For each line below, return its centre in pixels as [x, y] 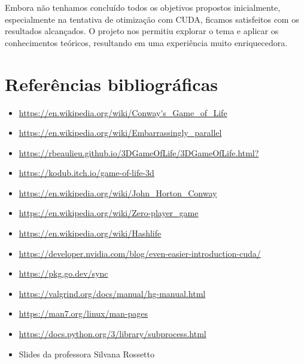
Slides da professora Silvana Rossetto [87, 354]
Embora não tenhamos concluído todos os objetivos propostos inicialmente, [143, 7]
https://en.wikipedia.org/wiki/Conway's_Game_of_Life [123, 112]
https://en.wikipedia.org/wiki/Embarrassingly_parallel [120, 133]
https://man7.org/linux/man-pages [83, 313]
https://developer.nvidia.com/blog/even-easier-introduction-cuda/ [140, 253]
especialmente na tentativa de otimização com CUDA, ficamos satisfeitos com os [152, 19]
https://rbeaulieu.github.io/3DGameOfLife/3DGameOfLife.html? [139, 152]
